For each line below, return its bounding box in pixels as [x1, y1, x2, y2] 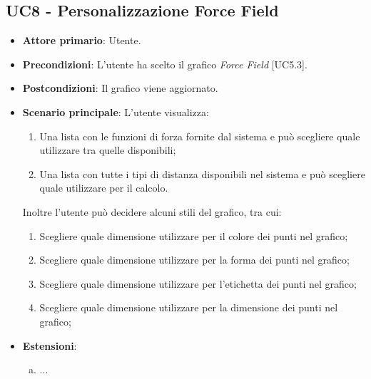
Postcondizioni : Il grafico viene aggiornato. [22, 81, 218, 95]
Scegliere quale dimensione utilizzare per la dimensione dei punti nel [39, 300, 338, 315]
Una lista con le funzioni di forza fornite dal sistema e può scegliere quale [39, 128, 360, 143]
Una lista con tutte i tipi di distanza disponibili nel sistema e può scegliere [39, 166, 365, 181]
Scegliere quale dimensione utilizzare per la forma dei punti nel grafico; [39, 252, 350, 267]
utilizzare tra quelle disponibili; [39, 142, 176, 157]
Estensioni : [22, 338, 77, 353]
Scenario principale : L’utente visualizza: [22, 104, 209, 119]
